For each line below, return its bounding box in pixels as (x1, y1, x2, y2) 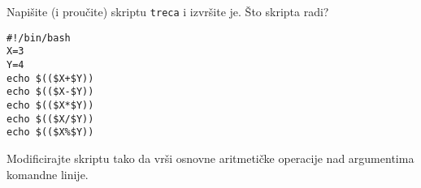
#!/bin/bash (7, 32, 71, 44)
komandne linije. (7, 165, 89, 182)
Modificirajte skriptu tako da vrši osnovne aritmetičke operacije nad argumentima (7, 149, 414, 166)
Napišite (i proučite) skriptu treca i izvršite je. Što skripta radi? (7, 3, 329, 19)
